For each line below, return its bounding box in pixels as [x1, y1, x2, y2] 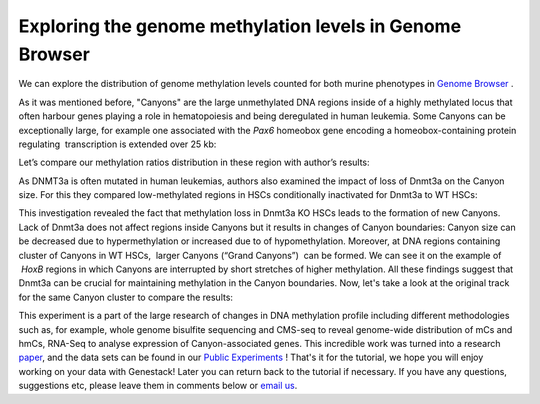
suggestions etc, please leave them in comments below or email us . [18, 380, 298, 392]
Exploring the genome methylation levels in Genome [18, 15, 462, 37]
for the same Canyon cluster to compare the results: [18, 291, 234, 303]
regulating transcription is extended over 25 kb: [18, 138, 217, 150]
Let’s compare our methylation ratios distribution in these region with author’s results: [18, 156, 370, 169]
